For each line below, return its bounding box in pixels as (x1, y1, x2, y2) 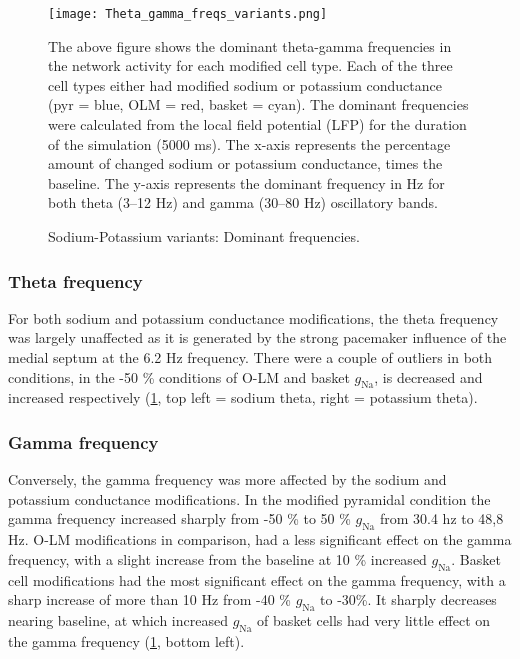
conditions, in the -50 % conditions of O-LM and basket (8, 366, 350, 387)
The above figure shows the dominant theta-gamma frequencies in (48, 35, 452, 56)
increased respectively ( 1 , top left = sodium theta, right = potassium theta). (8, 387, 478, 408)
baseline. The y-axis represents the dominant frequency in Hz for (48, 172, 445, 193)
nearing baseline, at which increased (8, 609, 228, 630)
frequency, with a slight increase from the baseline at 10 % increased (8, 548, 427, 569)
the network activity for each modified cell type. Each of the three (48, 55, 453, 76)
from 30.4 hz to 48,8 (379, 508, 504, 529)
